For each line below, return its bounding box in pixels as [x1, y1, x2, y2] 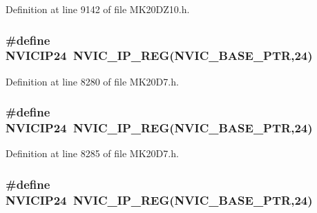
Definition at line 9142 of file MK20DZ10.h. [6, 2, 190, 16]
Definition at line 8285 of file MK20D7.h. [6, 146, 179, 161]
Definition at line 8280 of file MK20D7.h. [6, 74, 179, 88]
